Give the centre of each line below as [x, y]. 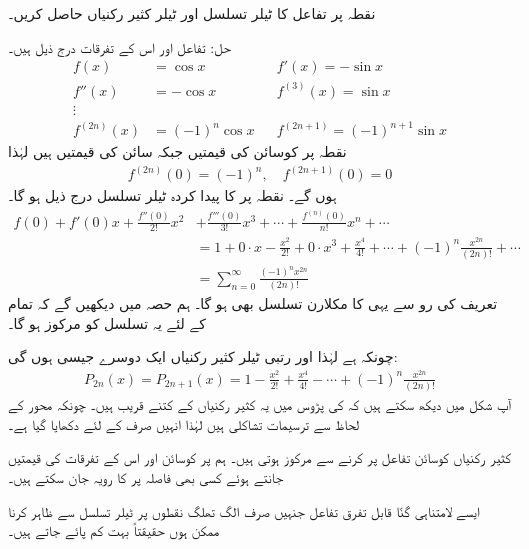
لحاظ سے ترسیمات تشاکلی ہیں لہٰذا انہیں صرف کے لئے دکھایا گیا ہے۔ [184, 423]
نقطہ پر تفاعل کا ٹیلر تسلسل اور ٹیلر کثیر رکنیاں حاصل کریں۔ [192, 13]
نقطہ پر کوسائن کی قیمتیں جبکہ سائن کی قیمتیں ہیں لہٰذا [177, 151]
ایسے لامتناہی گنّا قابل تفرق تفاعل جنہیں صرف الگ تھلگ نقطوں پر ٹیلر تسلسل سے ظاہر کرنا [244, 510]
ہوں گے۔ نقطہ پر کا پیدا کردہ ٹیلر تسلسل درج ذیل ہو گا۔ [172, 195]
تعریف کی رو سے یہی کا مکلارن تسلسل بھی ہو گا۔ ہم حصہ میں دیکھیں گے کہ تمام [253, 303]
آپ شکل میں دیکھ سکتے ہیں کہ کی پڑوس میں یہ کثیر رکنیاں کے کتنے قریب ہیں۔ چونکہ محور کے [260, 404]
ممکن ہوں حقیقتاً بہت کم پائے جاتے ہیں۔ [114, 530]
